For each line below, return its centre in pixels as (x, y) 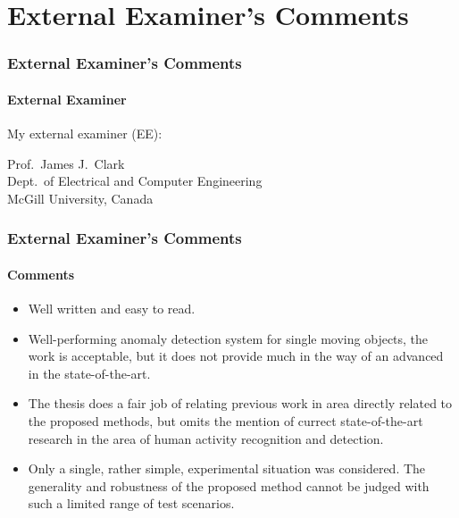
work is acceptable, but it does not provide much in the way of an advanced (236, 356)
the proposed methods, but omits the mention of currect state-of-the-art (225, 421)
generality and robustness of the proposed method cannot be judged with (229, 485)
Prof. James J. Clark (66, 163)
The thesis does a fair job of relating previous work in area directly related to (240, 403)
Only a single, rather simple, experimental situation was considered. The (227, 468)
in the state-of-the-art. (89, 373)
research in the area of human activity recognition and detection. (206, 438)
